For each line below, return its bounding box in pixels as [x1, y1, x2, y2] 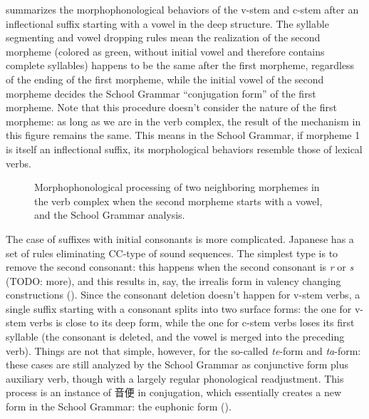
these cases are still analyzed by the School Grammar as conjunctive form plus [6, 357, 348, 372]
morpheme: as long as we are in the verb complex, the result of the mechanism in [6, 113, 361, 128]
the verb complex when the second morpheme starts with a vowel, [34, 193, 323, 208]
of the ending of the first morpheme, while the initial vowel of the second [6, 71, 324, 86]
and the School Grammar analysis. [34, 207, 185, 222]
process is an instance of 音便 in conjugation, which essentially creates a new [6, 385, 342, 400]
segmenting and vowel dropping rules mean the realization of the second [6, 30, 321, 45]
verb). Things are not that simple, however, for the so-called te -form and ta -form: [6, 343, 361, 358]
